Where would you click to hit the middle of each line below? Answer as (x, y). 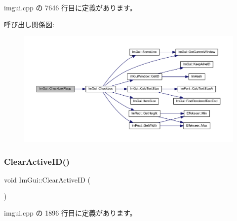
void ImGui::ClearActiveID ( (47, 179)
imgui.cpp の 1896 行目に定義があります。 (70, 213)
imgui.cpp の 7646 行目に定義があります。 (70, 7)
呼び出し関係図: (29, 24)
